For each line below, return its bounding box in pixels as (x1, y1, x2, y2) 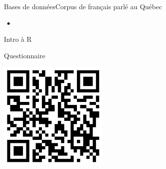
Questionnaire (4, 50, 45, 60)
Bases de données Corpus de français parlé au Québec (4, 1, 162, 11)
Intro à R (4, 34, 32, 44)
